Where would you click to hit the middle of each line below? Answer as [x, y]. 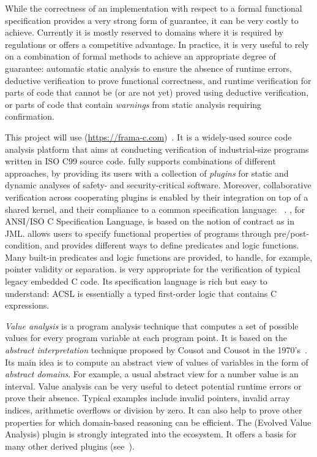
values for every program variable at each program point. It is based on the [146, 338]
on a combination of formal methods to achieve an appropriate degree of [140, 56]
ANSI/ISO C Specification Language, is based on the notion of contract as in [150, 221]
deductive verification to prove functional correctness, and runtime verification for [158, 80]
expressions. [27, 305]
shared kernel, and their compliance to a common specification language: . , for [155, 209]
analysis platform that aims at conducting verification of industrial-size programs [157, 149]
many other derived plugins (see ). [70, 446]
